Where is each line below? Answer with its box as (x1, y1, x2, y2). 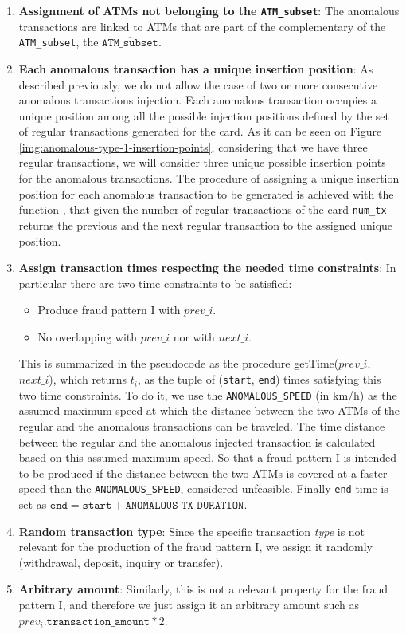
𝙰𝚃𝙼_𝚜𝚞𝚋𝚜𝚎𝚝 (102, 37, 158, 49)
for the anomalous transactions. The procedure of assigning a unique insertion (18, 170, 400, 187)
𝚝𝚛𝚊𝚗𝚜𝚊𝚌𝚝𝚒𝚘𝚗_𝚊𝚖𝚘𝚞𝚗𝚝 (46, 616, 150, 628)
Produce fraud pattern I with (37, 301, 181, 318)
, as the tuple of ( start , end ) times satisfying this (138, 371, 381, 388)
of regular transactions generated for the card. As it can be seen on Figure (18, 123, 382, 140)
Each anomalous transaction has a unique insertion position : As (18, 60, 373, 77)
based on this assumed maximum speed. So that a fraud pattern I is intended (18, 449, 397, 466)
